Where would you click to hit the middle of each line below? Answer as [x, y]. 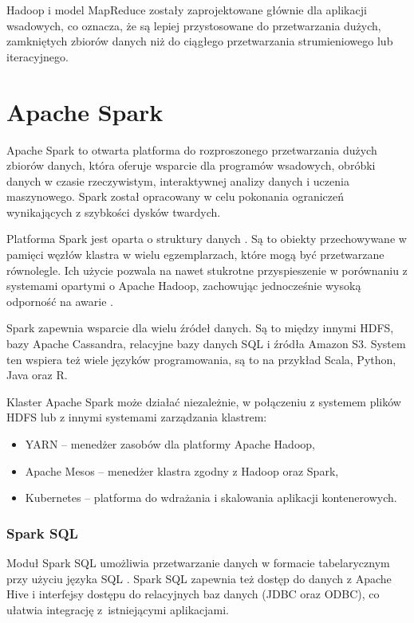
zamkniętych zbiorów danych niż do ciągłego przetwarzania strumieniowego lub [200, 41]
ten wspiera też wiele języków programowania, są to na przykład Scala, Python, [201, 359]
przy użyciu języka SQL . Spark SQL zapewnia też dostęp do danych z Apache [199, 578]
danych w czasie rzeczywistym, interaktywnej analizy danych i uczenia [178, 180]
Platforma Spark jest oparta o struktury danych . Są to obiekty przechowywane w [207, 239]
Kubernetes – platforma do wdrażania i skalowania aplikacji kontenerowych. [211, 498]
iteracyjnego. [37, 56]
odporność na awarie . [60, 301]
